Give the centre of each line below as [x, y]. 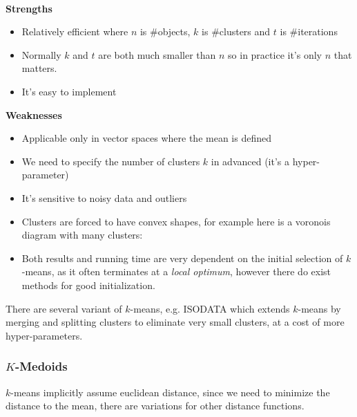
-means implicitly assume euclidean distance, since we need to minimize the [170, 392]
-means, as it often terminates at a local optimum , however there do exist [176, 271]
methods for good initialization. [88, 285]
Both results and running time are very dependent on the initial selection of [182, 258]
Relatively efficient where [75, 31]
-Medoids [41, 366]
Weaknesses [34, 114]
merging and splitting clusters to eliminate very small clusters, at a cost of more [175, 322]
